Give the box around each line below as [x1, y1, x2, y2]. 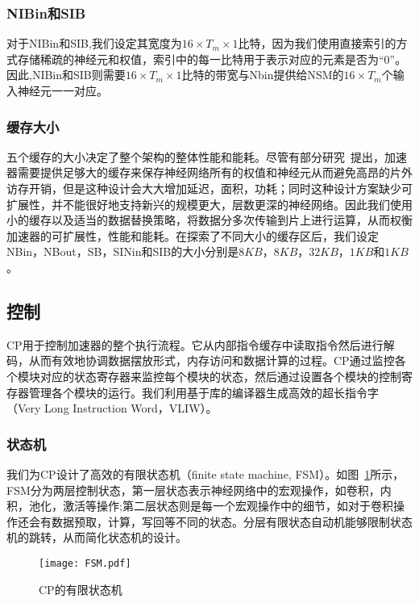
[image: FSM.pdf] [39, 557, 131, 569]
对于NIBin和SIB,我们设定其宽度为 [6, 35, 182, 52]
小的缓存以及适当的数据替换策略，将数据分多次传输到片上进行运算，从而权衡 [6, 211, 413, 228]
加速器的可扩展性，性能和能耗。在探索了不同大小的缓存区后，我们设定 [6, 227, 379, 244]
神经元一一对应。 [17, 82, 108, 98]
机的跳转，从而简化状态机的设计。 [6, 529, 187, 546]
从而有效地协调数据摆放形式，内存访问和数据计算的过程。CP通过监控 [28, 352, 395, 369]
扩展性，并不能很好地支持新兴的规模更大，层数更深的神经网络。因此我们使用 [6, 195, 413, 212]
